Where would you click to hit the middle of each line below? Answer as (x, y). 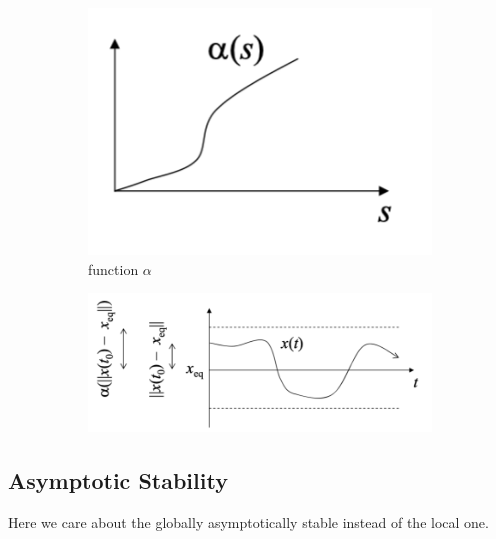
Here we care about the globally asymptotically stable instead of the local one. (248, 521)
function (113, 268)
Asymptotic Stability (118, 480)
